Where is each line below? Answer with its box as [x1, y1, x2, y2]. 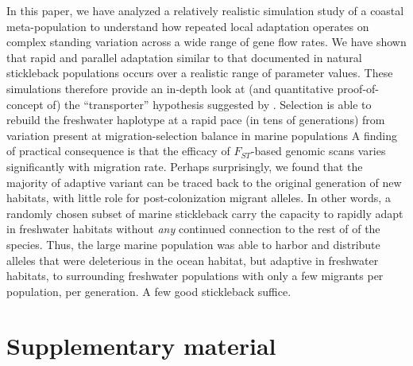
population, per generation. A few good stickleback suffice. [6, 282, 291, 299]
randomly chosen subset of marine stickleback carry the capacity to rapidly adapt [6, 204, 403, 221]
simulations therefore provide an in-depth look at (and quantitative [6, 80, 334, 96]
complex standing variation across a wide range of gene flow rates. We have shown [6, 33, 407, 50]
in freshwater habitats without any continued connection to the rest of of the [6, 220, 380, 237]
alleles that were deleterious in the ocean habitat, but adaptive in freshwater [6, 251, 379, 268]
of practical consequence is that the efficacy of [6, 142, 230, 159]
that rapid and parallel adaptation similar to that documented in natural [6, 49, 362, 65]
